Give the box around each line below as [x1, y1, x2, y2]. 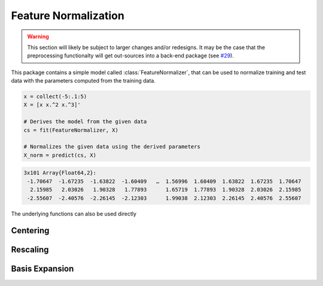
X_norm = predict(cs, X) [23, 151, 97, 159]
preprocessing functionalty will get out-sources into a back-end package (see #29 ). [27, 52, 234, 59]
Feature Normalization [11, 9, 125, 22]
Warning [27, 33, 49, 40]
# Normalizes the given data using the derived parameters [23, 144, 200, 150]
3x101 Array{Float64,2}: [23, 169, 97, 177]
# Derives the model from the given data [23, 118, 147, 125]
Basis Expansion [11, 264, 74, 274]
